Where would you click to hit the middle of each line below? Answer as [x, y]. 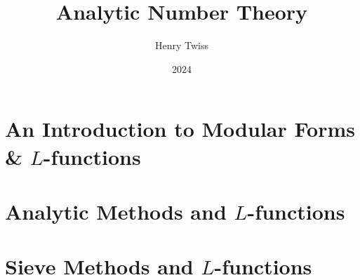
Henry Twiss [182, 45]
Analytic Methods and [116, 211]
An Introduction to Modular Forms [180, 129]
